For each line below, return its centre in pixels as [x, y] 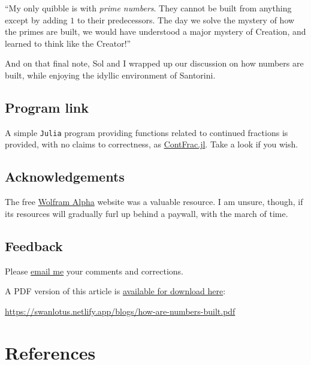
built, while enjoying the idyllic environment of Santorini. [110, 75]
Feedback [34, 245]
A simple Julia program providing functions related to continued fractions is [147, 132]
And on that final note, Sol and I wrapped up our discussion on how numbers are [154, 63]
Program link [47, 107]
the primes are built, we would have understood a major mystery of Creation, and [155, 31]
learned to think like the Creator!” [68, 43]
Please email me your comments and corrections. [94, 271]
